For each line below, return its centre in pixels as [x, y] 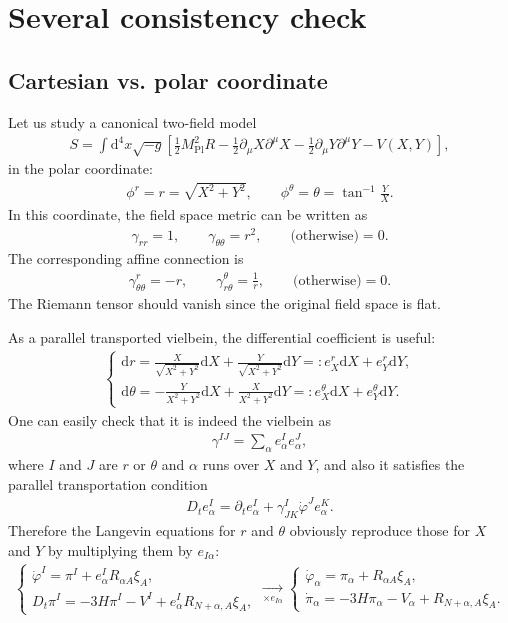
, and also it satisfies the [390, 464]
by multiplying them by [120, 549]
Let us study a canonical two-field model [132, 121]
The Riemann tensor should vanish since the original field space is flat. [224, 303]
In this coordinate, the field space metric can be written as [188, 213]
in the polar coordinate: [80, 168]
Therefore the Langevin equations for [122, 530]
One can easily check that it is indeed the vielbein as [169, 419]
